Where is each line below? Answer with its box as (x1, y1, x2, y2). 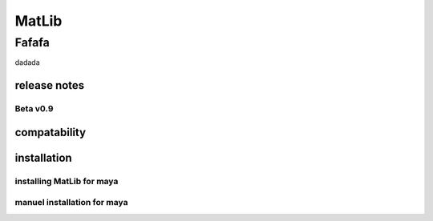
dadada (14, 58, 40, 67)
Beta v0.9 (14, 103, 54, 115)
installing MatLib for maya (14, 175, 119, 187)
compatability (14, 125, 87, 139)
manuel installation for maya (14, 197, 128, 208)
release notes (14, 78, 85, 92)
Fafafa (14, 35, 50, 50)
